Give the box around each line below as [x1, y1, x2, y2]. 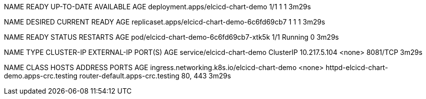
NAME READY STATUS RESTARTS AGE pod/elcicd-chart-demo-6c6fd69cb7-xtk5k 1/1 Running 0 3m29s [4, 33, 339, 41]
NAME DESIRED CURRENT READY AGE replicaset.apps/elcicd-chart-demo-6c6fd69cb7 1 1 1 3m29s [4, 18, 325, 26]
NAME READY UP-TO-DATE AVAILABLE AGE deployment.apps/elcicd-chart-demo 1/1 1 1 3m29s [4, 2, 311, 11]
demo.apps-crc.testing [4, 72, 78, 80]
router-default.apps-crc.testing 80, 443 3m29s [79, 72, 231, 80]
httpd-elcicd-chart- [326, 63, 388, 72]
